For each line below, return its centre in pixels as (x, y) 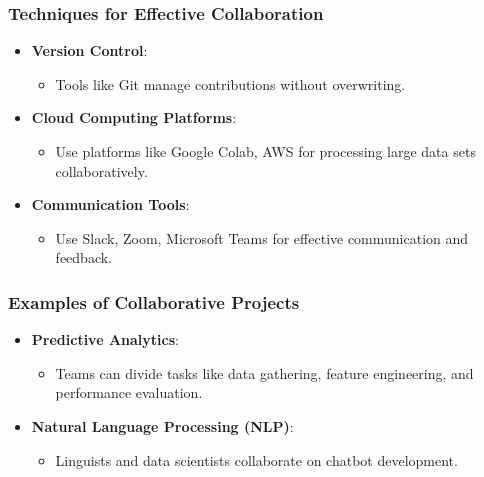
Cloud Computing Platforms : (134, 117)
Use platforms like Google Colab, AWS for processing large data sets (265, 151)
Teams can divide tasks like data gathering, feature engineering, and (264, 372)
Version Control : (89, 50)
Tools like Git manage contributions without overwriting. (230, 83)
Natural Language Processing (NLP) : (162, 425)
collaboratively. (101, 170)
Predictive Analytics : (105, 339)
